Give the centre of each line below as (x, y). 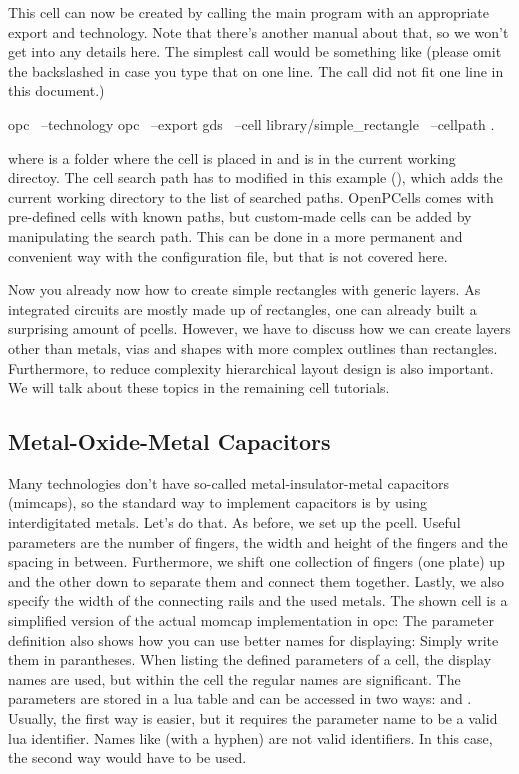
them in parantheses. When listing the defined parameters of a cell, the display (250, 659)
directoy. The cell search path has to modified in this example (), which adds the (255, 177)
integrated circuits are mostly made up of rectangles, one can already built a (242, 308)
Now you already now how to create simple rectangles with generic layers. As (244, 289)
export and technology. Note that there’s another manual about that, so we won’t (258, 31)
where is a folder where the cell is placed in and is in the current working (232, 157)
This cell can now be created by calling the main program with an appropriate (248, 12)
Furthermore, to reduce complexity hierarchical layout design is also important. (251, 367)
